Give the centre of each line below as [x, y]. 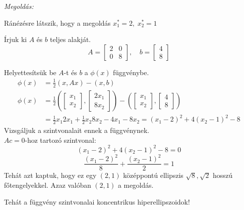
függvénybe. [131, 72]
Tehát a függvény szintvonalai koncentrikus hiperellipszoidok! [97, 201]
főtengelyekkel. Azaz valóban [48, 185]
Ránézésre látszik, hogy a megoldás [58, 22]
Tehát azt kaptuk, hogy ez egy [50, 175]
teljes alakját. [70, 39]
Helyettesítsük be [30, 72]
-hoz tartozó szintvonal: [61, 140]
